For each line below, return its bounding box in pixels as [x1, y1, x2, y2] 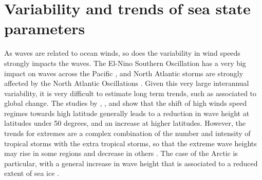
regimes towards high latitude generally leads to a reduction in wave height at [4, 107, 250, 118]
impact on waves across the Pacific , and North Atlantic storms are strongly [4, 67, 244, 78]
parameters [4, 18, 85, 39]
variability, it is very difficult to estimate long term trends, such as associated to [4, 87, 257, 98]
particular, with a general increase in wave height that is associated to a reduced [4, 157, 258, 168]
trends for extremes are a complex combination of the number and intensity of [4, 128, 251, 139]
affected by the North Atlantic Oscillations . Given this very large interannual [4, 78, 249, 88]
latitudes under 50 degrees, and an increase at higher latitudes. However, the [4, 118, 246, 128]
